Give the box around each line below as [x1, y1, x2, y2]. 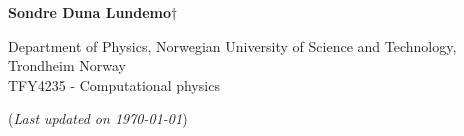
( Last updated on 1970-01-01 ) [8, 108, 188, 129]
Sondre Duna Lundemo [8, 2, 172, 22]
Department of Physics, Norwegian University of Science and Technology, [8, 35, 457, 56]
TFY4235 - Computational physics [8, 74, 220, 95]
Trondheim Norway [8, 55, 126, 76]
